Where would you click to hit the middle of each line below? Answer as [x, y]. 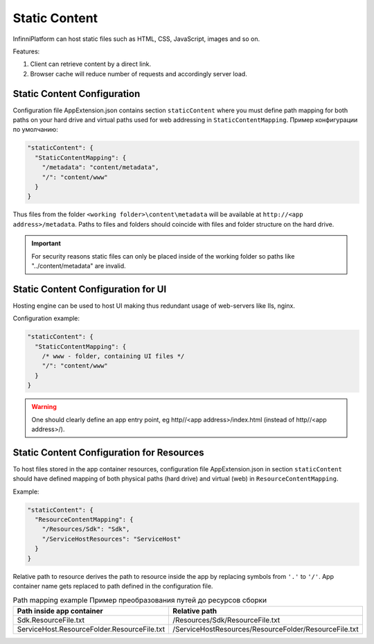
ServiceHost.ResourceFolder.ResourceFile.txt [91, 629]
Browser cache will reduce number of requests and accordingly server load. [139, 73]
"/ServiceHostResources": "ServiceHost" [112, 539]
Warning [44, 407]
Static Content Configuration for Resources [108, 452]
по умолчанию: [35, 130]
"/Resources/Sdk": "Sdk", [86, 529]
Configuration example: [46, 318]
